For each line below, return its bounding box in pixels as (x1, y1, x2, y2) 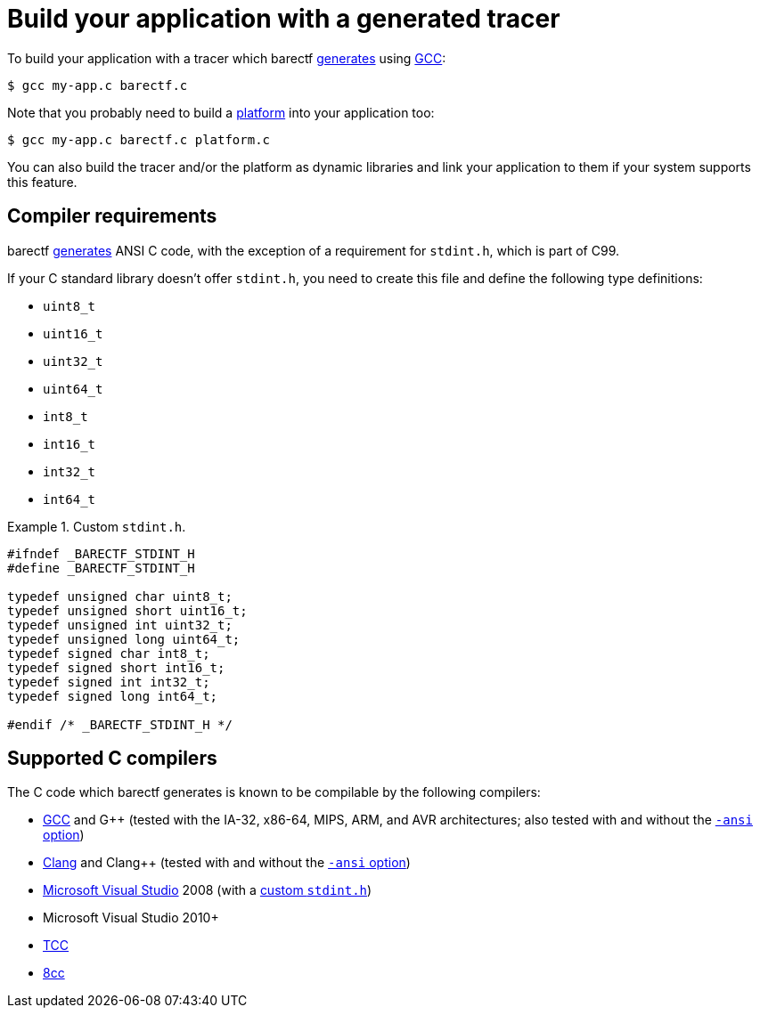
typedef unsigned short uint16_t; (7, 603, 248, 618)
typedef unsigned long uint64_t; (7, 631, 241, 646)
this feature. (7, 174, 78, 190)
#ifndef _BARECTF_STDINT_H (7, 546, 195, 561)
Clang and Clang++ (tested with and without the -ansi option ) (43, 855, 411, 871)
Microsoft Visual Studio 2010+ (43, 910, 219, 926)
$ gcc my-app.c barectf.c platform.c (7, 132, 271, 147)
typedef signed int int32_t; (7, 674, 210, 689)
